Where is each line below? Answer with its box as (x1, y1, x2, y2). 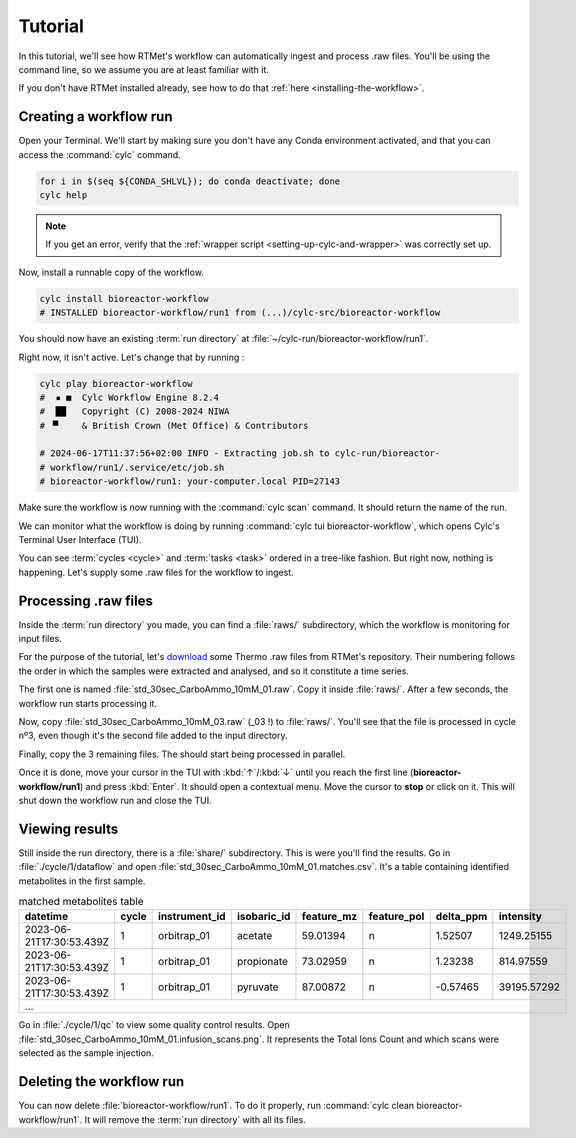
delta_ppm (435, 910, 488, 924)
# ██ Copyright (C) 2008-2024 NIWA (39, 406, 230, 417)
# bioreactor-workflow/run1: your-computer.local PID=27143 (39, 476, 341, 487)
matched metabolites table (18, 895, 144, 909)
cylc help (39, 190, 88, 200)
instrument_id (158, 910, 226, 924)
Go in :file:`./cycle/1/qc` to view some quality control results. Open (18, 1019, 290, 1031)
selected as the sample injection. (18, 1047, 154, 1059)
